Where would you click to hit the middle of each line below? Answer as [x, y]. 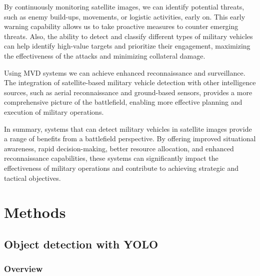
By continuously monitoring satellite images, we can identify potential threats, [124, 7]
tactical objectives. [32, 178]
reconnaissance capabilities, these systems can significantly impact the [111, 158]
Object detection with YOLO [81, 244]
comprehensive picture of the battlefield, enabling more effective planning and [123, 102]
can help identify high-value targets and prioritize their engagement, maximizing [127, 46]
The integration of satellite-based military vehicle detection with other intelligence [130, 82]
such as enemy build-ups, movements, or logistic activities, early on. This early [125, 16]
